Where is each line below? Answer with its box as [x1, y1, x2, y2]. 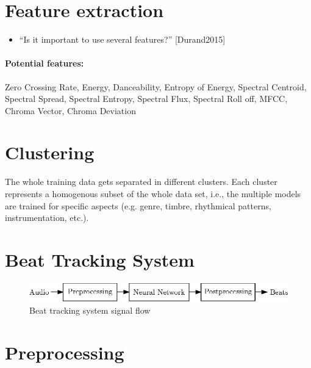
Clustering [5, 140, 95, 165]
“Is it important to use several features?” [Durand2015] [19, 33, 226, 46]
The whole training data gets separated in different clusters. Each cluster [5, 175, 277, 188]
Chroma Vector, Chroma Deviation [5, 104, 136, 117]
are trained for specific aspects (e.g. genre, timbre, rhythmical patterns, [5, 199, 271, 212]
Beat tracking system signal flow [29, 304, 151, 317]
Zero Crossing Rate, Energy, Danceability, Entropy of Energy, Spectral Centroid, [5, 80, 307, 93]
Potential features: [5, 57, 84, 70]
